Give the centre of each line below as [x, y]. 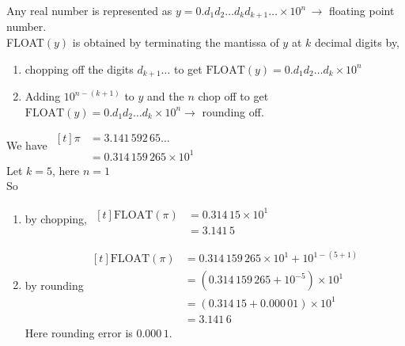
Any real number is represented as [89, 10]
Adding [43, 96]
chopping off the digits [79, 68]
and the [166, 96]
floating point [361, 10]
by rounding [54, 285]
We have [27, 145]
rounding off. [233, 111]
